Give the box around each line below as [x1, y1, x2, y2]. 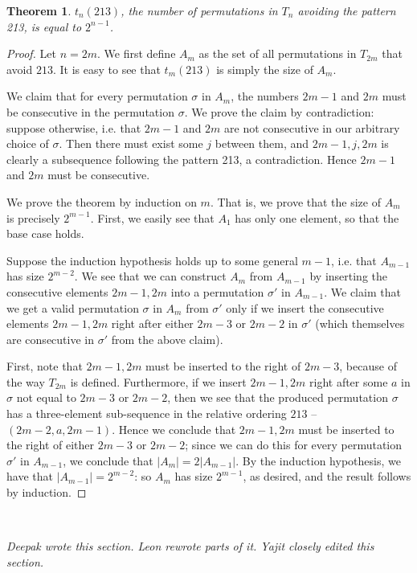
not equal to [16, 389, 76, 406]
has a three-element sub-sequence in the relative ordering [6, 405, 287, 422]
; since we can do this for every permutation [185, 436, 403, 453]
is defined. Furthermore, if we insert [70, 373, 247, 390]
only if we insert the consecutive [226, 299, 384, 316]
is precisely [6, 209, 60, 226]
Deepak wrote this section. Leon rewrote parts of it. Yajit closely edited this [6, 538, 374, 555]
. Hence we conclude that [112, 420, 236, 437]
